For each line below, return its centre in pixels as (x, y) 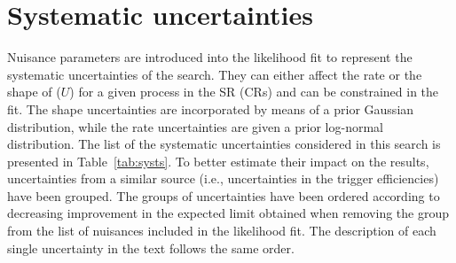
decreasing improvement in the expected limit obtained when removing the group (228, 213)
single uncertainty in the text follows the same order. (151, 248)
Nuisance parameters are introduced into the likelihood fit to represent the (210, 57)
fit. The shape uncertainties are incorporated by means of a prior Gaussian (211, 108)
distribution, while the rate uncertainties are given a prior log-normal (195, 126)
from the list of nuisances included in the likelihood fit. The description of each (222, 231)
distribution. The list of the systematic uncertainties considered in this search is (224, 144)
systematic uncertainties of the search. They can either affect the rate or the (215, 74)
